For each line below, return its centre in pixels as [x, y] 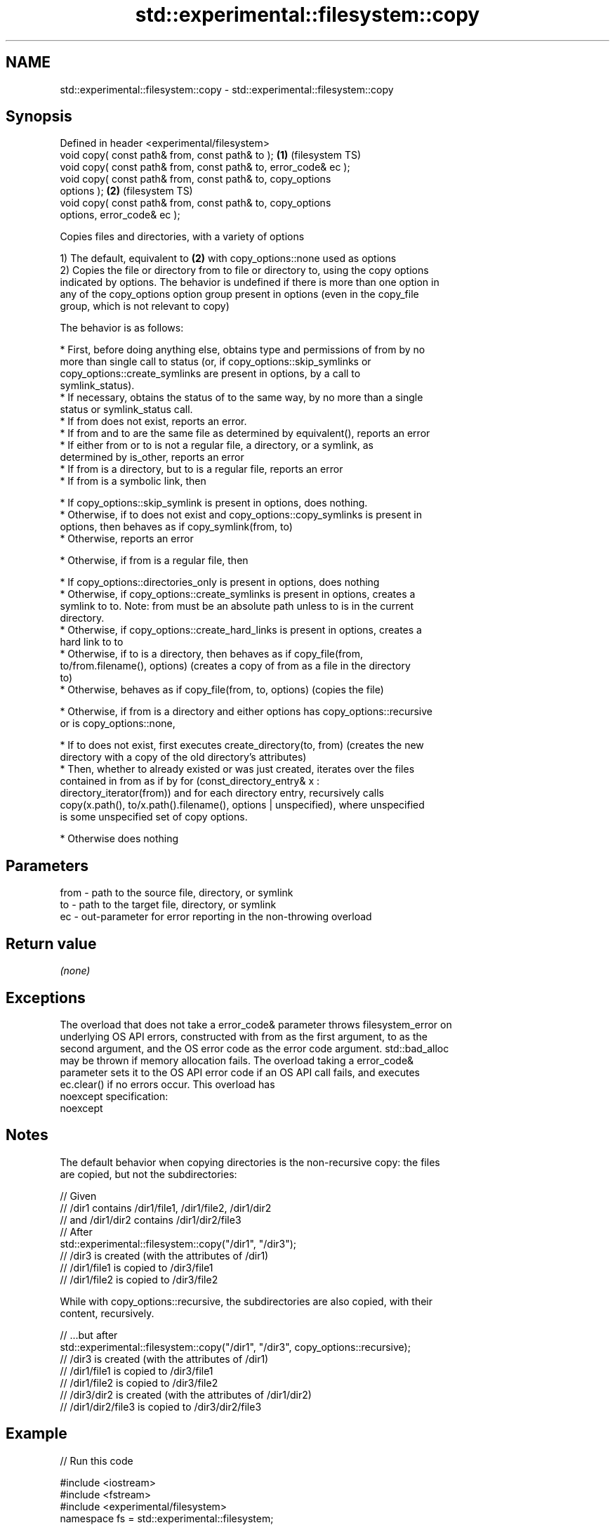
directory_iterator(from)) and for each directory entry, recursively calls [222, 793]
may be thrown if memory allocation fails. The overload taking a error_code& [237, 1060]
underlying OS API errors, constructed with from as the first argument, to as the [244, 1036]
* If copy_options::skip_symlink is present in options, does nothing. [214, 503]
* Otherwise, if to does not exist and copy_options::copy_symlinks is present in [241, 515]
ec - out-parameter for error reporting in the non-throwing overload [216, 917]
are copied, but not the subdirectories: [148, 1174]
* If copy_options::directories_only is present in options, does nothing [220, 582]
